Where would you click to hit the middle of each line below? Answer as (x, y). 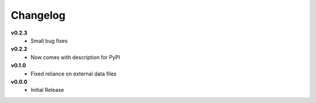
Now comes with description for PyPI (75, 57)
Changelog (38, 15)
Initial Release (47, 90)
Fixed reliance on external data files (74, 74)
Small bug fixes (49, 40)
